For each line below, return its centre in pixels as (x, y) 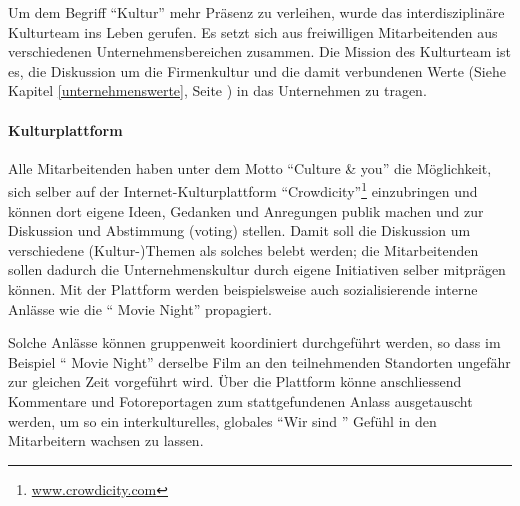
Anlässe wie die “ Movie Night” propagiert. (140, 308)
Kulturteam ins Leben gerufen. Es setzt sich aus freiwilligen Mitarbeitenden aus (253, 31)
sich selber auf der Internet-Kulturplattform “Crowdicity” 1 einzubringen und (243, 190)
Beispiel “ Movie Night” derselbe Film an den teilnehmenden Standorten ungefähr (259, 361)
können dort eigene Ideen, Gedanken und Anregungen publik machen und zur (246, 210)
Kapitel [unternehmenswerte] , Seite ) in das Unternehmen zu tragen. (217, 90)
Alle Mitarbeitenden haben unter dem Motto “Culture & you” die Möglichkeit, (250, 167)
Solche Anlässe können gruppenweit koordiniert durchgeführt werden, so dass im (254, 342)
